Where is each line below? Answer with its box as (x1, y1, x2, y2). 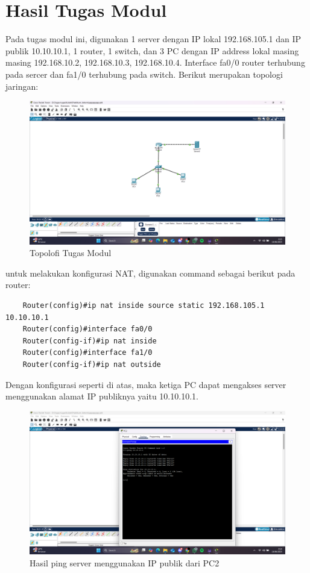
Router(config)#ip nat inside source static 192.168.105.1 (22, 301, 265, 310)
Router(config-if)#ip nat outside (22, 360, 161, 369)
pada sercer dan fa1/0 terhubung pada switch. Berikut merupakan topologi (5, 67, 283, 80)
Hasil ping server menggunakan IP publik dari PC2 (30, 556, 220, 569)
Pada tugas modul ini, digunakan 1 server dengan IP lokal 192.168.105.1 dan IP (5, 33, 302, 45)
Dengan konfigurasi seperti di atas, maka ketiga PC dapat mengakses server (5, 378, 286, 390)
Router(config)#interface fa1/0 (22, 348, 153, 357)
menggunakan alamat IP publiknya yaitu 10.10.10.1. (5, 390, 198, 402)
